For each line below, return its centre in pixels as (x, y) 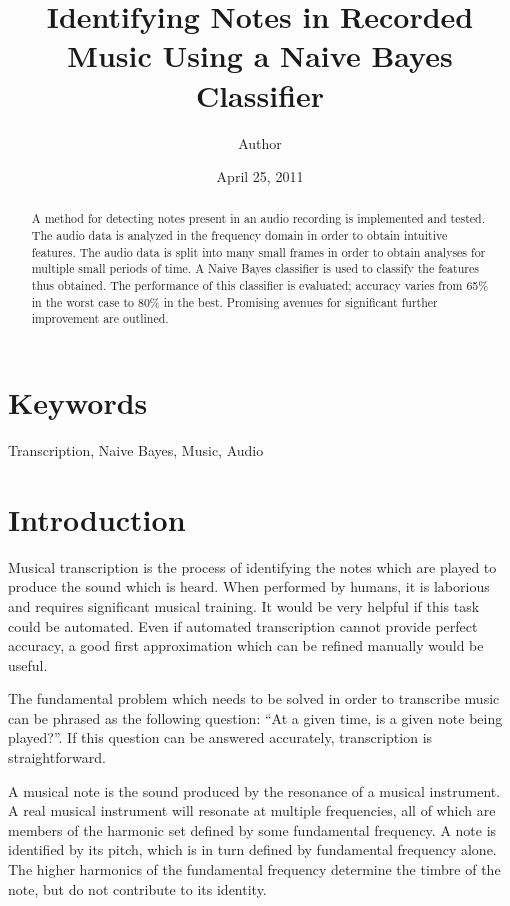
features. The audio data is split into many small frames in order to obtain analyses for (258, 251)
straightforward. (57, 757)
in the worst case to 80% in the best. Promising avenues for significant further (234, 301)
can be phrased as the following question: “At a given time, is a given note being (255, 717)
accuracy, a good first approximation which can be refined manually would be (246, 645)
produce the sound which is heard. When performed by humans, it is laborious (249, 586)
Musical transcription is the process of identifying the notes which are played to (252, 566)
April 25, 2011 (260, 176)
